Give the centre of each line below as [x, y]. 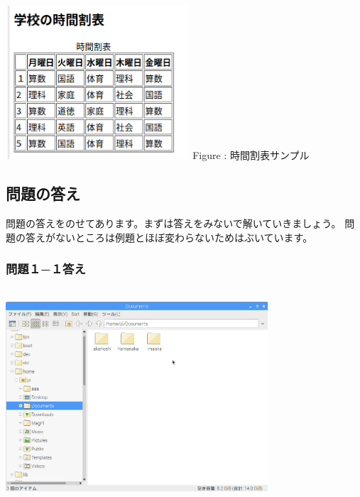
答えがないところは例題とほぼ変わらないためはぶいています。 [169, 237]
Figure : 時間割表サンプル [251, 155]
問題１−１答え [46, 269]
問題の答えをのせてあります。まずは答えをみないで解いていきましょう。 [174, 223]
